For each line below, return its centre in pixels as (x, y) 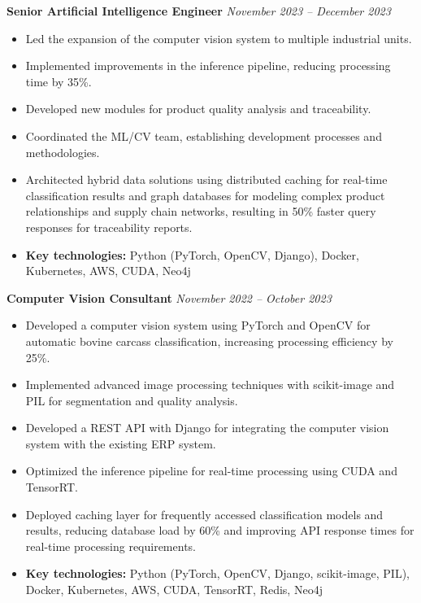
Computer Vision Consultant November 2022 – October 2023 (169, 297)
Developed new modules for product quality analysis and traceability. (198, 109)
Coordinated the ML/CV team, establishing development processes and (204, 135)
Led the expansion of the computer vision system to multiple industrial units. (219, 38)
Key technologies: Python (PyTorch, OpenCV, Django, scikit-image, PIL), (217, 573)
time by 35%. (59, 81)
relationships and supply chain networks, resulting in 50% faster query (201, 211)
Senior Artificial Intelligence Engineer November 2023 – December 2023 (199, 11)
